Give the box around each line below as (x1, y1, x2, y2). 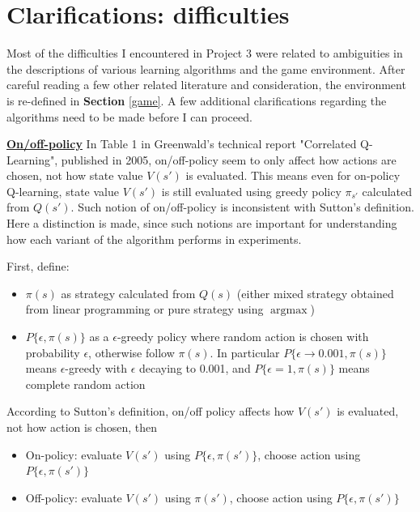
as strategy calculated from (61, 284, 196, 301)
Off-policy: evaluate (25, 489, 122, 506)
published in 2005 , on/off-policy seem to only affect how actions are (61, 151, 397, 168)
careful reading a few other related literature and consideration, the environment (6, 76, 406, 93)
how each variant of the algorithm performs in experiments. (6, 230, 302, 247)
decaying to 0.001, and (138, 360, 251, 377)
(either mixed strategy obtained (236, 284, 394, 301)
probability (25, 343, 80, 361)
